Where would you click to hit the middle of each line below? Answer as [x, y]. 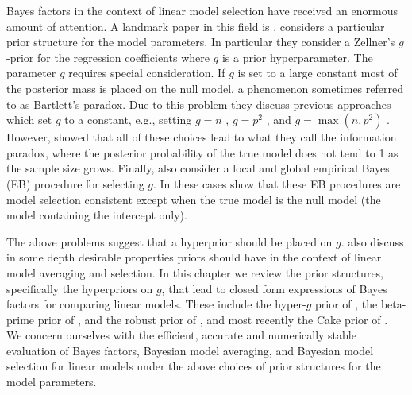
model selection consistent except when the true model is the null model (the [194, 199]
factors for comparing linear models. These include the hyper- [156, 304]
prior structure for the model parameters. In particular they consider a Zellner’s [201, 42]
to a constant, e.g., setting [128, 120]
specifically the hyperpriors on [80, 288]
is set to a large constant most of [318, 73]
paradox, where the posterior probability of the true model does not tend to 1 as [202, 152]
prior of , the [347, 304]
